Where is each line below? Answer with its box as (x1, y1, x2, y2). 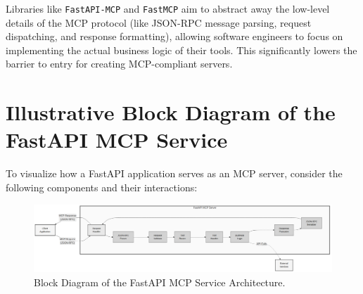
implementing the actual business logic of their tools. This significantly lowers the (6, 42, 357, 57)
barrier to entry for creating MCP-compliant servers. (6, 56, 233, 71)
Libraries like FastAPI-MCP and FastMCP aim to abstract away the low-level (6, 1, 330, 15)
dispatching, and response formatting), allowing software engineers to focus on (6, 29, 343, 44)
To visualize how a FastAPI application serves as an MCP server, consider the (6, 166, 343, 181)
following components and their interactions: (6, 179, 198, 194)
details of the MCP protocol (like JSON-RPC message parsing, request (6, 15, 312, 30)
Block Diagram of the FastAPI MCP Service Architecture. (34, 274, 286, 289)
